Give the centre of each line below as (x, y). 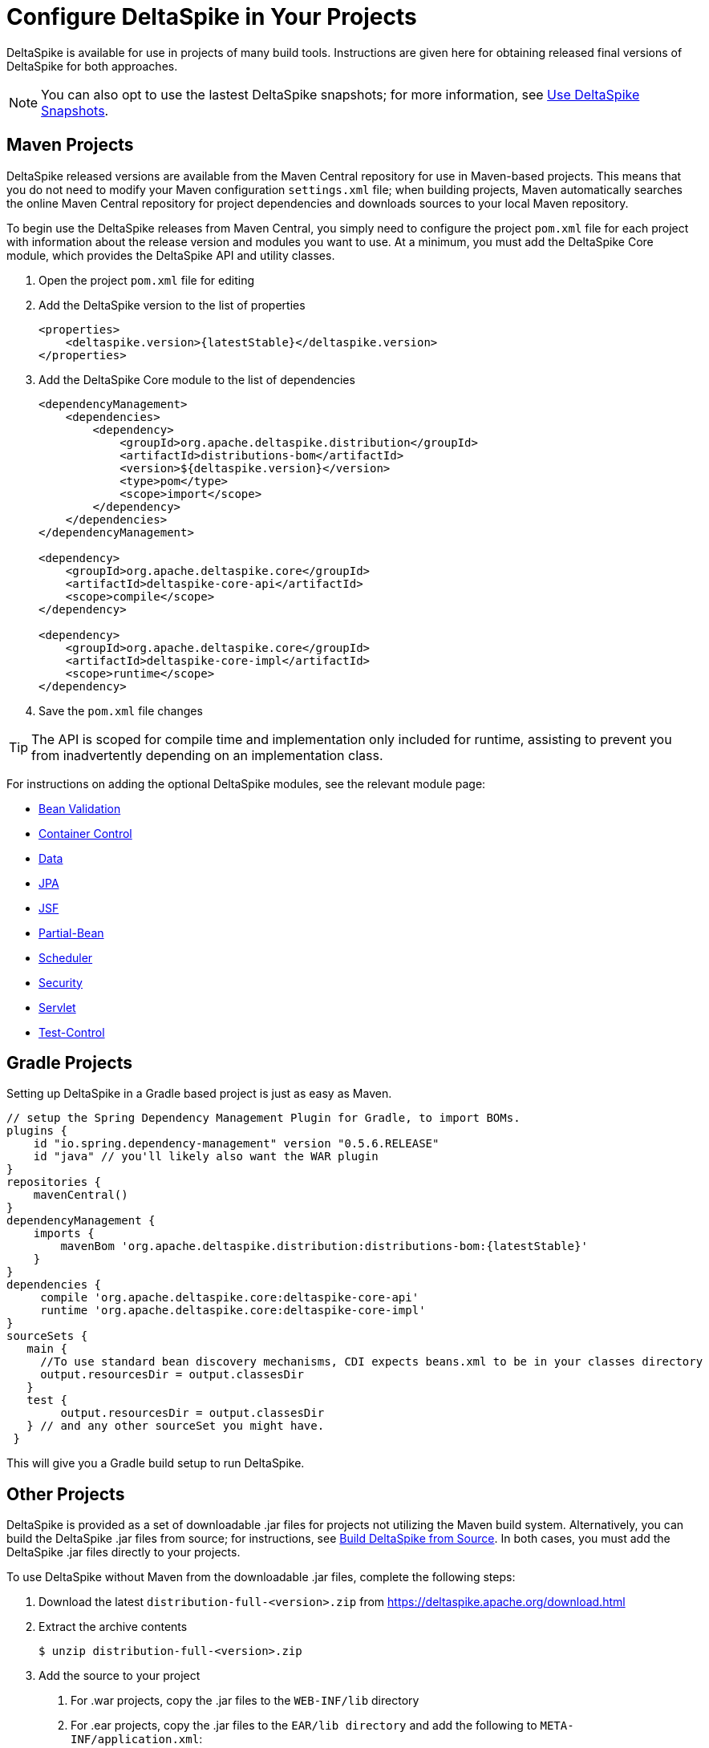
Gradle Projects (70, 1063)
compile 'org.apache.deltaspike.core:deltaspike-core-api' (230, 1298)
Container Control (85, 833)
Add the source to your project (120, 1676)
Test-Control (72, 1032)
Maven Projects (70, 145)
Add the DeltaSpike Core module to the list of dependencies (197, 379)
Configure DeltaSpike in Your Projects (212, 17)
